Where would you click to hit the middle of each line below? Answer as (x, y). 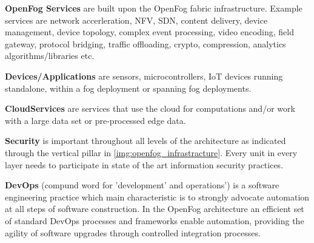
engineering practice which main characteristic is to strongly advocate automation (157, 197)
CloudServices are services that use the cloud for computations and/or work (150, 108)
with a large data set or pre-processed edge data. (95, 120)
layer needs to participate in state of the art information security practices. (144, 164)
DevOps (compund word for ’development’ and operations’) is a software (142, 185)
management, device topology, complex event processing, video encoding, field (149, 32)
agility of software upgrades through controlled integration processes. (133, 232)
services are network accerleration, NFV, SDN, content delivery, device (136, 20)
